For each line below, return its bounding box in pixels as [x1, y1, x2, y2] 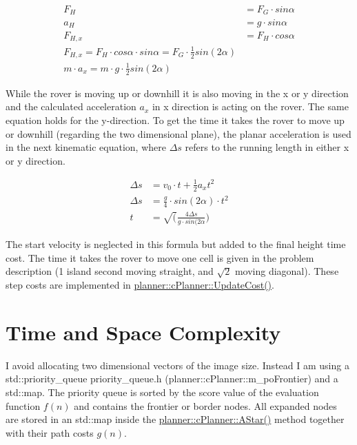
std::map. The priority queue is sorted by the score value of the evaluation [6, 384, 319, 399]
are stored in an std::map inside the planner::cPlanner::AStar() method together [6, 412, 345, 426]
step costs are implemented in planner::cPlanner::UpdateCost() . [6, 278, 274, 292]
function [6, 398, 41, 413]
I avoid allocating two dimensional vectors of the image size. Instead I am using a [6, 358, 349, 372]
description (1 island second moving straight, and [6, 264, 214, 278]
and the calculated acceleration [6, 99, 136, 114]
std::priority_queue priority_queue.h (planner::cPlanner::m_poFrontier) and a [6, 371, 338, 386]
